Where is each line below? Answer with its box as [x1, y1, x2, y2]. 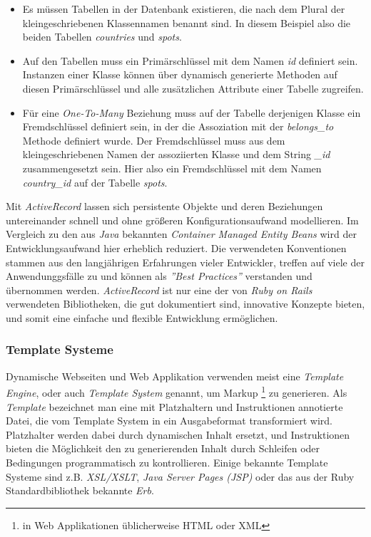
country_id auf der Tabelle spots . [22, 174, 168, 189]
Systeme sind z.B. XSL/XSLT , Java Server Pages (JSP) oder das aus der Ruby [6, 469, 355, 484]
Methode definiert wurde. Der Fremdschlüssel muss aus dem [22, 132, 285, 147]
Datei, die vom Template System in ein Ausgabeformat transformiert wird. [6, 413, 332, 428]
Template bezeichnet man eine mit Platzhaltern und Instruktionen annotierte [6, 399, 343, 414]
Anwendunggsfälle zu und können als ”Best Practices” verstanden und [6, 268, 312, 283]
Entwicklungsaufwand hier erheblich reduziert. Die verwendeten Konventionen [6, 240, 347, 255]
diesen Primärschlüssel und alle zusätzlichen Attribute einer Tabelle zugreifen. [22, 80, 364, 95]
